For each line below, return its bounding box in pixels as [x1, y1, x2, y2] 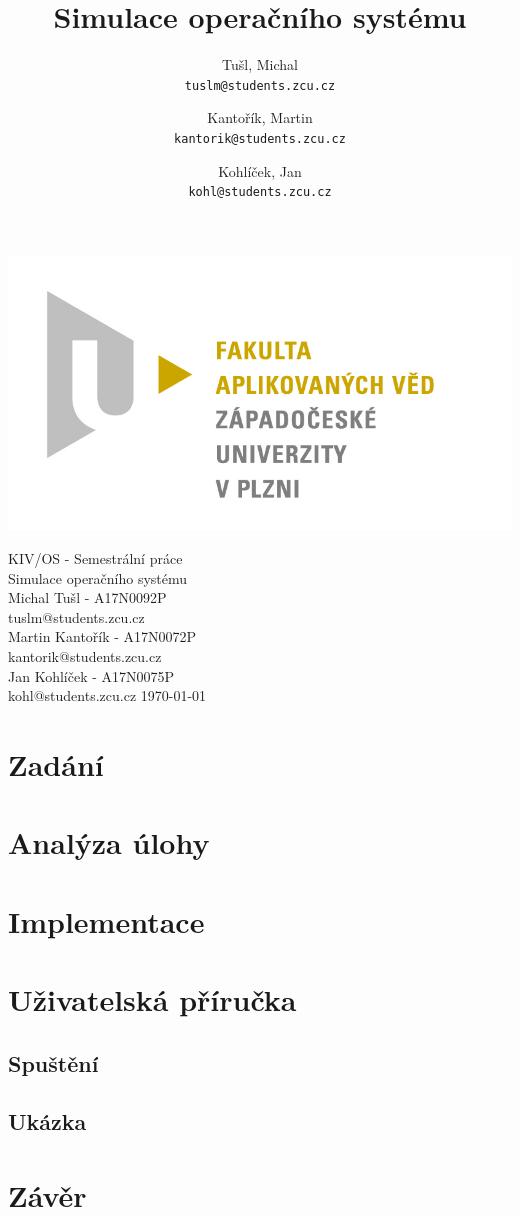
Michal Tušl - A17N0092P [8, 587, 167, 608]
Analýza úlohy [8, 822, 210, 863]
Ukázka [8, 1106, 87, 1137]
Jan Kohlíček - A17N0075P [8, 665, 175, 686]
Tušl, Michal [222, 54, 298, 75]
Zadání [8, 743, 104, 784]
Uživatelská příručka [8, 979, 297, 1020]
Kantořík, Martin [207, 107, 313, 128]
